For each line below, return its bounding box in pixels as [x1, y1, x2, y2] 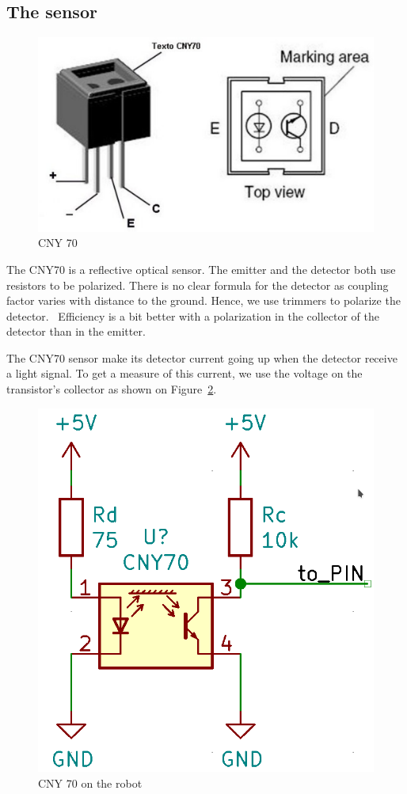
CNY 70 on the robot [38, 774, 143, 791]
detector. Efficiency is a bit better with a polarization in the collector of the [6, 307, 379, 324]
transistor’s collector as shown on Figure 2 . [6, 381, 217, 397]
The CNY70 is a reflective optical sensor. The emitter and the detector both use [6, 260, 396, 277]
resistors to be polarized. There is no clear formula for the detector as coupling [6, 276, 389, 293]
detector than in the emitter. [6, 323, 146, 340]
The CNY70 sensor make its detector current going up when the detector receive [6, 349, 397, 366]
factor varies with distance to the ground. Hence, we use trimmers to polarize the [6, 292, 401, 309]
